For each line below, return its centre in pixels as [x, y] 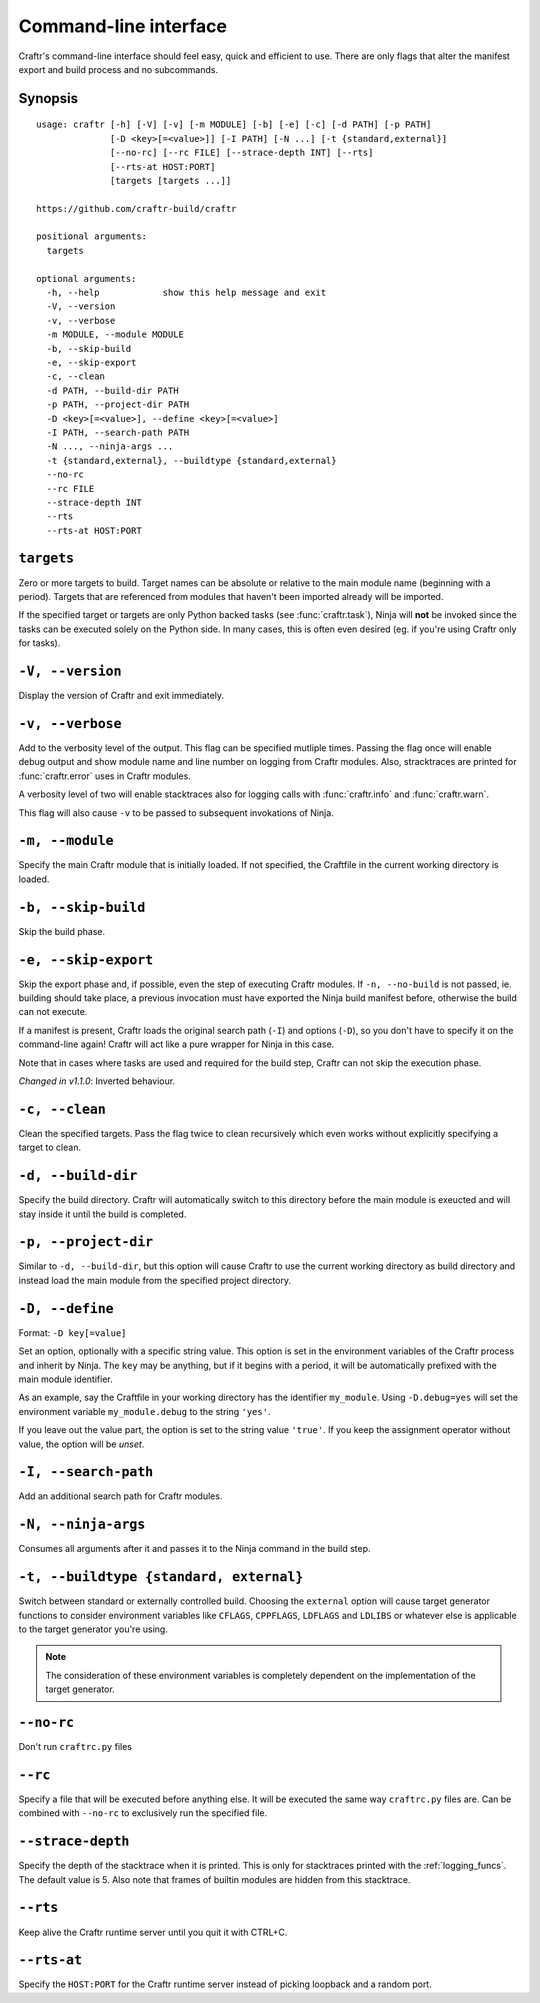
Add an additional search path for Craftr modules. [120, 1496]
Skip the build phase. [61, 931]
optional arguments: [86, 278]
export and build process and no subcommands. [118, 69]
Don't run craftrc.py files [75, 1747]
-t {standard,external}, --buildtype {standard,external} [191, 460]
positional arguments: [92, 236]
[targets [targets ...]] [171, 180]
